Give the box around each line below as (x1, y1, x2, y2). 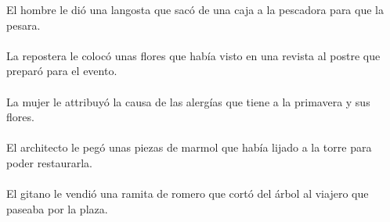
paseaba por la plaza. (6, 200, 108, 217)
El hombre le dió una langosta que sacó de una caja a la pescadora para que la (6, 2, 384, 17)
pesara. (6, 16, 41, 33)
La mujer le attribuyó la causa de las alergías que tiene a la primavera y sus (6, 93, 370, 109)
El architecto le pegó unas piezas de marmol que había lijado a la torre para (6, 139, 372, 156)
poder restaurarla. (6, 154, 92, 170)
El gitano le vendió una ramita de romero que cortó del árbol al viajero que (6, 185, 369, 202)
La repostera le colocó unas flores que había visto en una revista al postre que (6, 47, 381, 63)
